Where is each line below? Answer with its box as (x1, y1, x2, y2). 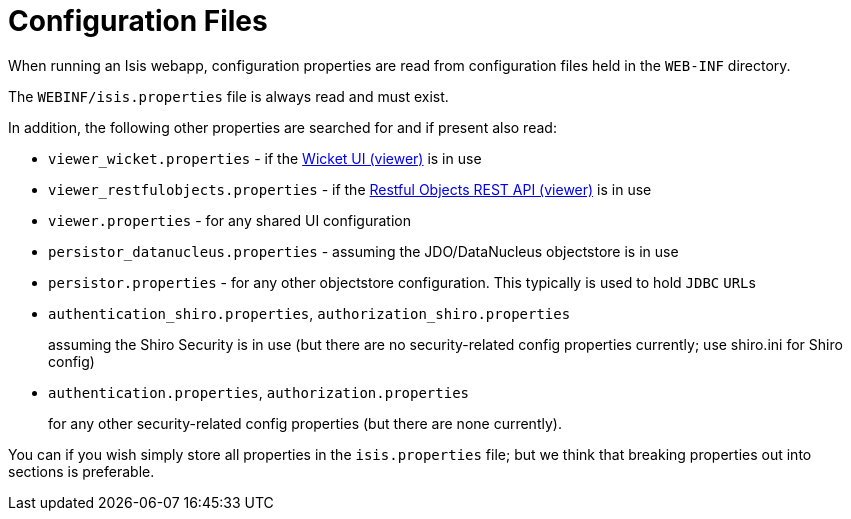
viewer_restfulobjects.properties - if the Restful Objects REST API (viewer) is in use (48, 180, 652, 198)
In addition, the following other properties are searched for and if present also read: (8, 118, 557, 136)
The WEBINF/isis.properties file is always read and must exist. (8, 87, 449, 105)
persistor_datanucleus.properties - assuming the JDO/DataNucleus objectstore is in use (48, 242, 679, 260)
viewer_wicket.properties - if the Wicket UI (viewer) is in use (48, 149, 482, 167)
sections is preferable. (8, 462, 155, 480)
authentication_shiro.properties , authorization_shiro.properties (48, 304, 571, 322)
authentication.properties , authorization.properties (48, 383, 469, 401)
